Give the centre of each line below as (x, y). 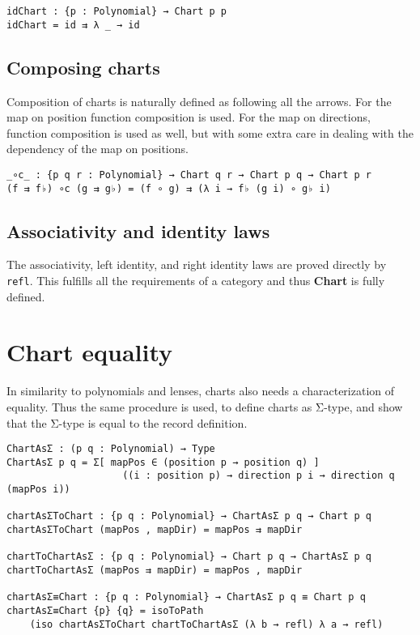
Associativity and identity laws (138, 230)
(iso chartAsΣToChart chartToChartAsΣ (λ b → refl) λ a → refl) (206, 624)
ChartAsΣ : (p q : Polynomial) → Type (111, 449)
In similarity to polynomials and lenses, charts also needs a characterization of (201, 391)
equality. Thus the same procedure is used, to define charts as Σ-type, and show (205, 406)
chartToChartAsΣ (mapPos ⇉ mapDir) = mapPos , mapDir (155, 571)
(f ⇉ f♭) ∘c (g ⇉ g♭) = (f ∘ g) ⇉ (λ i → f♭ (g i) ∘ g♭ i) (169, 188)
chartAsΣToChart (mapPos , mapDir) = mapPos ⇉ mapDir (155, 530)
